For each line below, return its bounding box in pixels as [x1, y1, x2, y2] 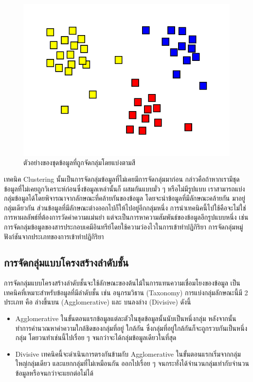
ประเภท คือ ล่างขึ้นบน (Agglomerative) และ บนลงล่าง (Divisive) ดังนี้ [4, 297, 191, 307]
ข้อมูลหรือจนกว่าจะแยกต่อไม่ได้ [15, 368, 93, 378]
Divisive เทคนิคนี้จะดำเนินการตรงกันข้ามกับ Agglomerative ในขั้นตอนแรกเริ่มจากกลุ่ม [15, 348, 241, 359]
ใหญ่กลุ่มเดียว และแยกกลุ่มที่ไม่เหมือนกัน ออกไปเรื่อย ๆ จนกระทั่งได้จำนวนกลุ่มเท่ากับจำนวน [15, 358, 249, 368]
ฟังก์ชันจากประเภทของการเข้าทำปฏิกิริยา [4, 231, 104, 241]
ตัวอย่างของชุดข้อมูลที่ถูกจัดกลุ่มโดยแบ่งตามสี [23, 157, 135, 168]
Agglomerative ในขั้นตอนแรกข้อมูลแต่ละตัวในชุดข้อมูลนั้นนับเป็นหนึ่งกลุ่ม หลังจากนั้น [15, 313, 236, 324]
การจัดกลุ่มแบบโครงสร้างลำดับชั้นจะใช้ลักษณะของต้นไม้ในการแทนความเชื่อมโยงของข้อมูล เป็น [4, 278, 240, 288]
